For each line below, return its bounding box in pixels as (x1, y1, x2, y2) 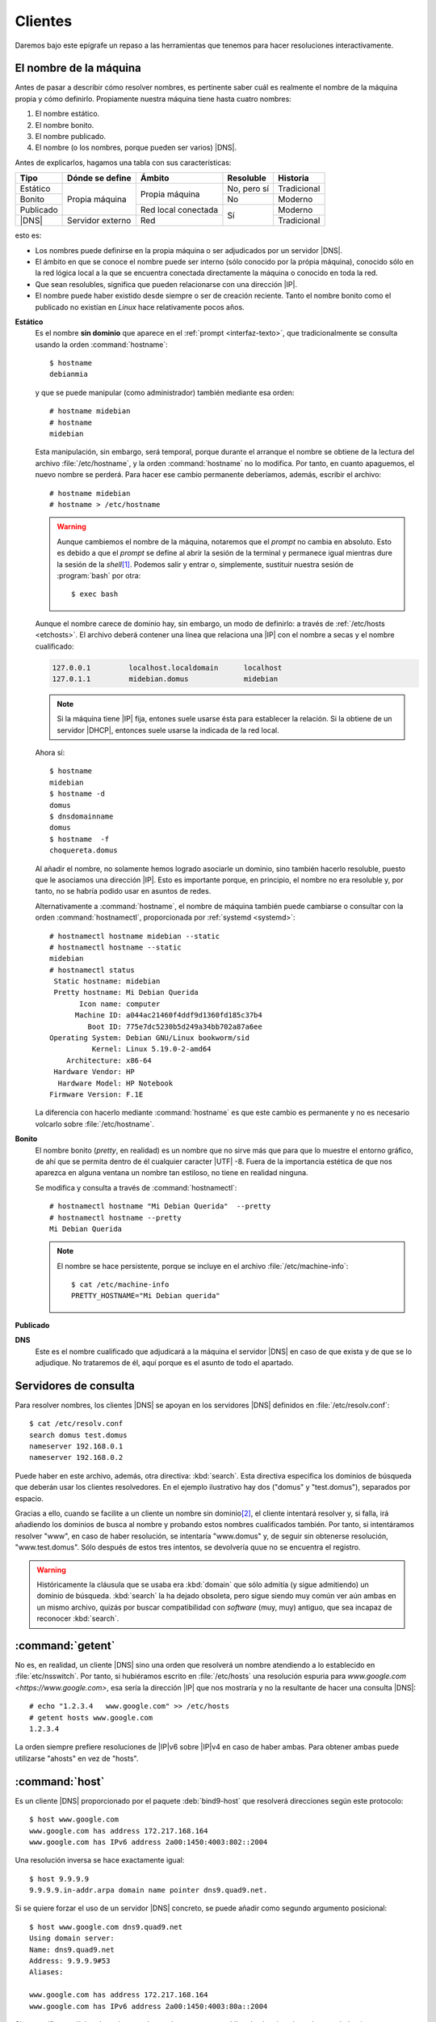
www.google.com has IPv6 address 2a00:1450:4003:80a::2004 (29, 2002, 268, 2011)
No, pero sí (227, 183, 270, 194)
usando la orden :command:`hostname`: (35, 340, 169, 349)
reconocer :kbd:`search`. (36, 1614, 119, 1623)
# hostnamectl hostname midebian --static (49, 931, 220, 941)
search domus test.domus (29, 1430, 128, 1440)
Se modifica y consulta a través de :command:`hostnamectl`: (35, 1182, 237, 1192)
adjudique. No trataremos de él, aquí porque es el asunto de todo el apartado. (35, 1358, 294, 1368)
